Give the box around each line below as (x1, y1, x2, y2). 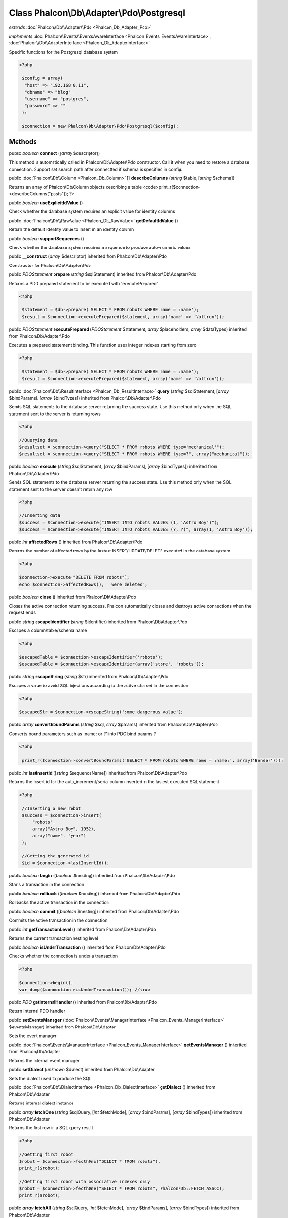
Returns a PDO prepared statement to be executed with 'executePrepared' (9, 280, 158, 286)
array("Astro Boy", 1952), (32, 826, 97, 832)
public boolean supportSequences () (9, 235, 85, 241)
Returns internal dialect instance (9, 1100, 74, 1106)
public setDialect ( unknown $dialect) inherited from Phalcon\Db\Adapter (9, 1066, 155, 1072)
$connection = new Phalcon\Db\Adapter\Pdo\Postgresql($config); (22, 123, 179, 129)
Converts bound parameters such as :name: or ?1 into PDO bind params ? (9, 731, 156, 737)
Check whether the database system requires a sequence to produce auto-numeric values (9, 245, 191, 250)
